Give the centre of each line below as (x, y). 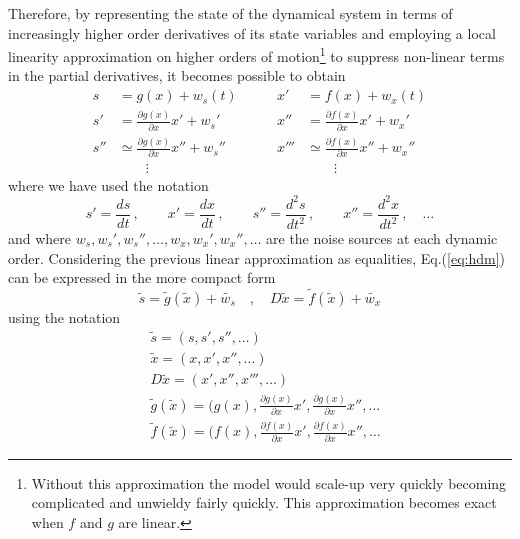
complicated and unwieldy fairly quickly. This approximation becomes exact (264, 502)
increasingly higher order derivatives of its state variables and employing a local (252, 32)
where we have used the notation (108, 184)
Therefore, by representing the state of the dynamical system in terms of (230, 13)
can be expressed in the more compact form (142, 277)
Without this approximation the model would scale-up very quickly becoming (269, 482)
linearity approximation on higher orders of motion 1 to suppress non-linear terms (256, 54)
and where (40, 238)
